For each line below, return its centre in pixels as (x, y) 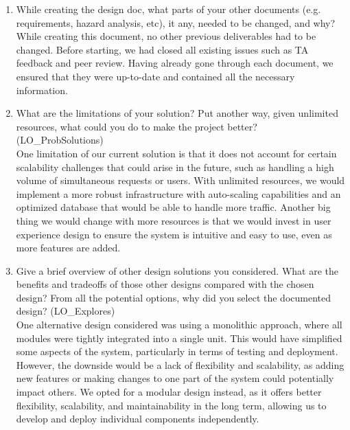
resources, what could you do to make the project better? (137, 126)
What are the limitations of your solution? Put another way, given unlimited (177, 113)
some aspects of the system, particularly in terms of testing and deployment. (177, 351)
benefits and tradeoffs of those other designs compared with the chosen (165, 284)
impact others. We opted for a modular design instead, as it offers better (169, 392)
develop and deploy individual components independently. (138, 419)
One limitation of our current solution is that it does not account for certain (176, 153)
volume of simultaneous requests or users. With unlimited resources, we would (180, 180)
